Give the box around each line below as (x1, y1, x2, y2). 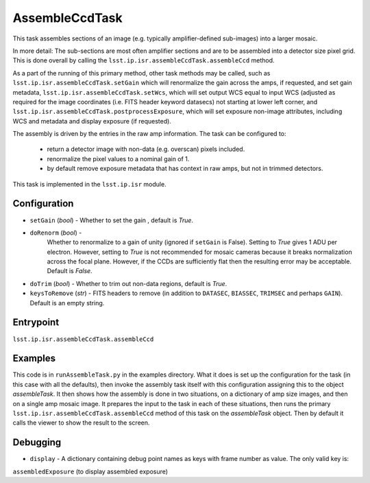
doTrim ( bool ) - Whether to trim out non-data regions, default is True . (29, 279, 227, 287)
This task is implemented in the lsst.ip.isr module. (12, 180, 167, 188)
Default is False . (47, 267, 92, 275)
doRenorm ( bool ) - (29, 228, 82, 237)
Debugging (12, 436, 62, 449)
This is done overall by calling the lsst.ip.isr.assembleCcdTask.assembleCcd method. (12, 56, 275, 64)
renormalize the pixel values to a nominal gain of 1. (47, 154, 190, 163)
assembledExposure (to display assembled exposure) (12, 467, 168, 475)
